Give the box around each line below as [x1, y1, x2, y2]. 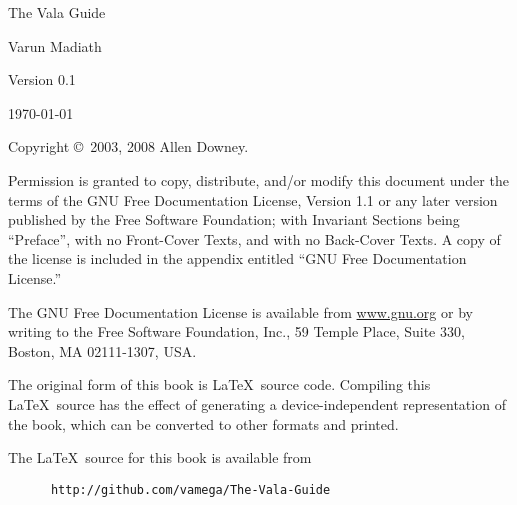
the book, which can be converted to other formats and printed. [8, 413, 399, 434]
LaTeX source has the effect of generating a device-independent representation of [8, 393, 506, 414]
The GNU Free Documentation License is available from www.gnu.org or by [8, 301, 473, 322]
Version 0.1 [8, 69, 76, 90]
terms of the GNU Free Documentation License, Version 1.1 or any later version [8, 189, 498, 210]
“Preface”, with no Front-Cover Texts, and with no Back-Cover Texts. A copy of [8, 228, 501, 249]
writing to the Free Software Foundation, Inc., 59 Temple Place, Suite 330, [8, 321, 465, 342]
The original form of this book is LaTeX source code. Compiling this [8, 374, 431, 395]
